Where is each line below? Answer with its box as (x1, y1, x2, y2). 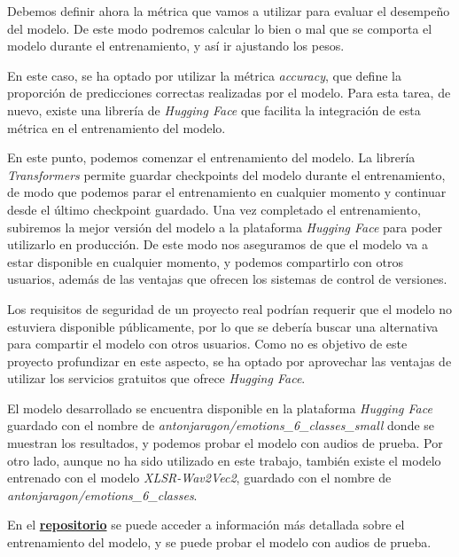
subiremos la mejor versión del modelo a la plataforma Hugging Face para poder (7, 217, 443, 236)
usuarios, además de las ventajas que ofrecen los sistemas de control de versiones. (7, 270, 447, 288)
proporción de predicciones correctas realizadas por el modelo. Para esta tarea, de (7, 83, 451, 102)
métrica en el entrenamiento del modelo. (7, 118, 226, 137)
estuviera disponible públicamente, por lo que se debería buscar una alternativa (7, 317, 439, 335)
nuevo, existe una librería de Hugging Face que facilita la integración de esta (7, 100, 421, 119)
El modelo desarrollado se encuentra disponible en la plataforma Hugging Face (7, 398, 432, 417)
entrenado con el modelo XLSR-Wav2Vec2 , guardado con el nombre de (7, 468, 392, 487)
